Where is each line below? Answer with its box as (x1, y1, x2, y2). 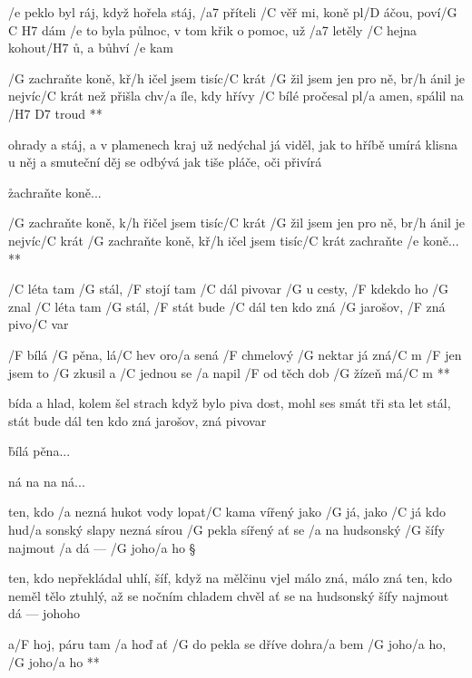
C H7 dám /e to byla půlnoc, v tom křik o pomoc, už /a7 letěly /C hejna (8, 20, 417, 39)
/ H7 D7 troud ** (8, 103, 103, 122)
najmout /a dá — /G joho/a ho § (8, 538, 196, 557)
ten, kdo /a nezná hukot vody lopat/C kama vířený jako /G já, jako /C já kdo (8, 502, 446, 521)
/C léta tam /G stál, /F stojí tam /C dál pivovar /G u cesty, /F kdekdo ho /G (8, 279, 449, 298)
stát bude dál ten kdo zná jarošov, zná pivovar (8, 411, 267, 430)
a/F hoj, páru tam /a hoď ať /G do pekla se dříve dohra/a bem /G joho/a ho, (8, 634, 447, 654)
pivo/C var (8, 315, 69, 334)
